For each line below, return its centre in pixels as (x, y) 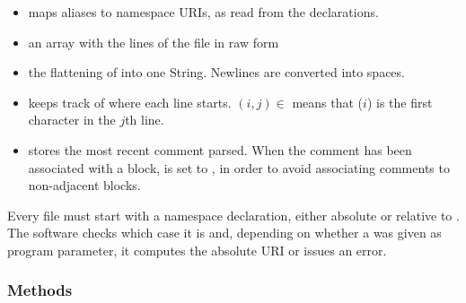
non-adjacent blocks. (84, 185)
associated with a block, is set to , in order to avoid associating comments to (239, 167)
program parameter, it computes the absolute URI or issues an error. (197, 250)
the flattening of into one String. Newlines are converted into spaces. (216, 72)
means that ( (328, 102)
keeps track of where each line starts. (130, 102)
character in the (72, 120)
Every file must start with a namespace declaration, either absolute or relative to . (233, 215)
